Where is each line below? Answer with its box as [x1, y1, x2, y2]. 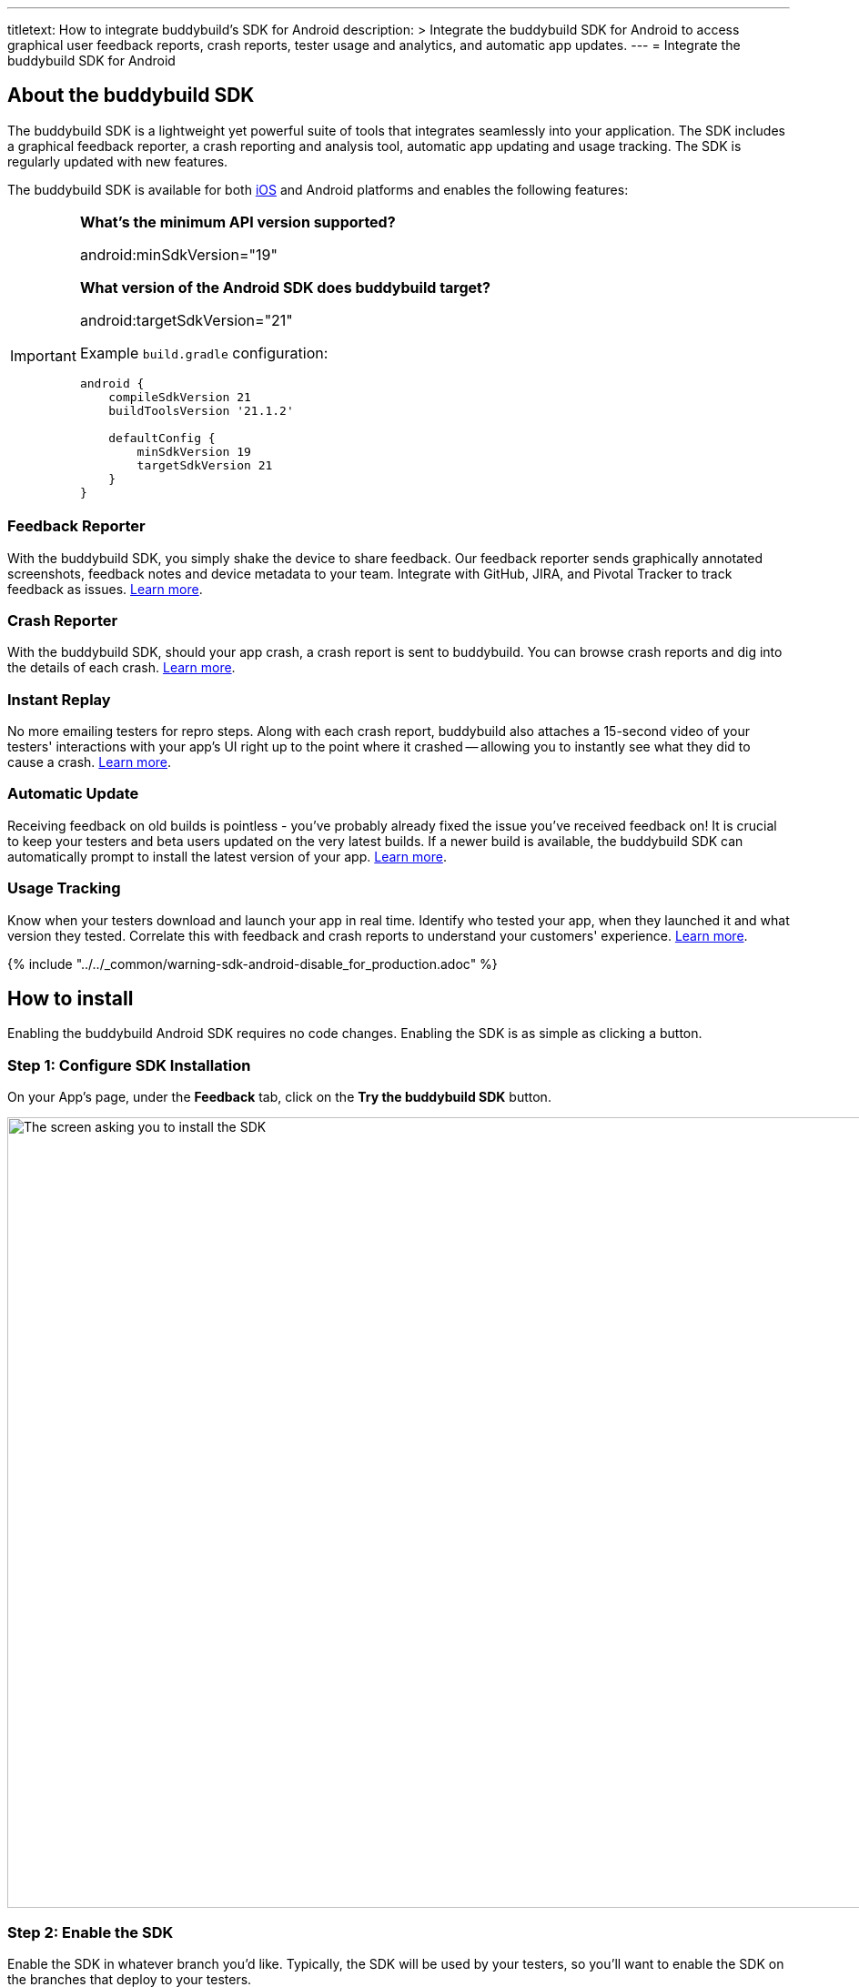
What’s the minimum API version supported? [79, 212, 396, 231]
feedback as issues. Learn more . [7, 580, 203, 597]
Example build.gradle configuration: [79, 343, 328, 362]
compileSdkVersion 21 [108, 389, 251, 404]
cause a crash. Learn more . [7, 754, 172, 771]
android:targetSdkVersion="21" [79, 310, 293, 329]
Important [10, 347, 76, 366]
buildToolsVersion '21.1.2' [108, 403, 294, 418]
